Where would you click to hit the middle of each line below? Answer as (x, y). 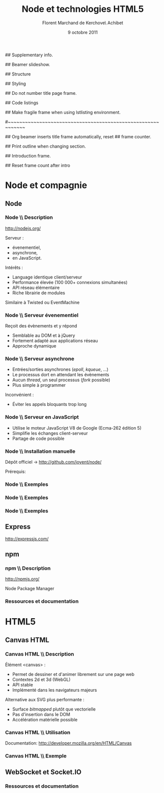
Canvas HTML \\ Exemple (36, 756)
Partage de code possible (38, 438)
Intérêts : (14, 267)
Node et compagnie (46, 185)
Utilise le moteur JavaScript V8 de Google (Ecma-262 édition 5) (77, 428)
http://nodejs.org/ (23, 228)
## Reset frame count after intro (38, 165)
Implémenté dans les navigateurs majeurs (54, 690)
